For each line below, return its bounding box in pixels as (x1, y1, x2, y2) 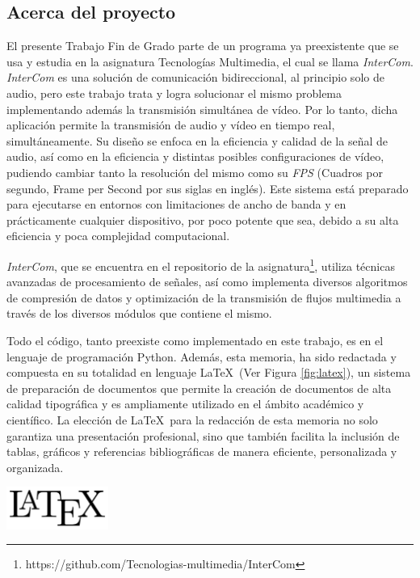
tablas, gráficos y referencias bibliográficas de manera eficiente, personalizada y (6, 443, 397, 460)
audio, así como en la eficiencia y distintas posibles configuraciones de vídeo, (6, 148, 384, 165)
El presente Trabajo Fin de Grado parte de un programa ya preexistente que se (6, 37, 399, 54)
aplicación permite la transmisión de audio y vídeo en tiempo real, (6, 116, 335, 133)
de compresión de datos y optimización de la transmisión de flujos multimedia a (6, 289, 401, 306)
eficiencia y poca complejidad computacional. (6, 227, 230, 244)
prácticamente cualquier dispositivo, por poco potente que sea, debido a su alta (6, 211, 399, 228)
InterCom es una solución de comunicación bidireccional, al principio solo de (6, 69, 384, 86)
